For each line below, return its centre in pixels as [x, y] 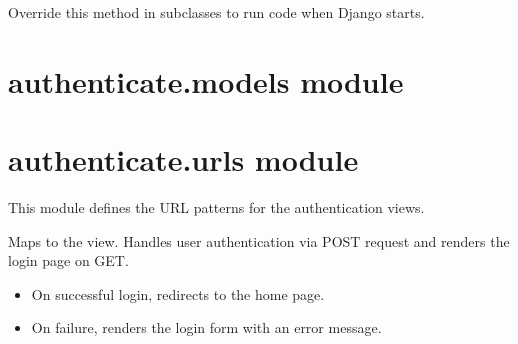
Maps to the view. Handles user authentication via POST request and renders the [259, 240]
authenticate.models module [206, 80]
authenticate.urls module [183, 159]
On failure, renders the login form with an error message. [206, 327]
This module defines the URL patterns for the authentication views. [216, 207]
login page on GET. [68, 260]
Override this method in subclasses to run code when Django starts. [216, 12]
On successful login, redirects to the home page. [178, 293]
